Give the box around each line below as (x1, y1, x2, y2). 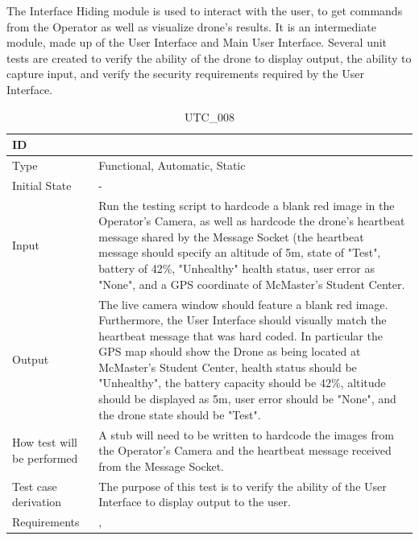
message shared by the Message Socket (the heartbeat (98, 228, 364, 245)
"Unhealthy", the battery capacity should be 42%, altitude (98, 374, 386, 391)
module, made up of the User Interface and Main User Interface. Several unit (6, 34, 388, 51)
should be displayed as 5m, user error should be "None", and (98, 390, 396, 407)
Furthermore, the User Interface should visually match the (98, 311, 387, 328)
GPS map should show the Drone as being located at (98, 343, 361, 360)
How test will (12, 434, 77, 451)
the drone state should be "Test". (98, 406, 261, 423)
